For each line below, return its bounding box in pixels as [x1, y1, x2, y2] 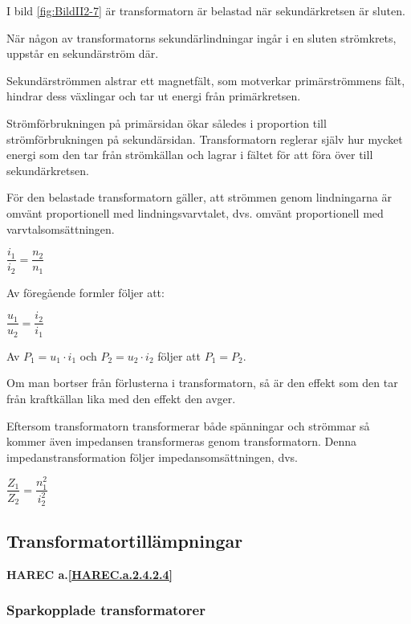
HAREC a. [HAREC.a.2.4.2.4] [6, 565, 173, 582]
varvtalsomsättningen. [6, 220, 115, 237]
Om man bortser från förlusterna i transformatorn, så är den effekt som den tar [6, 374, 398, 391]
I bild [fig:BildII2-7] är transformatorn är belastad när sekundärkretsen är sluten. [6, 2, 405, 18]
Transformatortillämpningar [6, 528, 243, 553]
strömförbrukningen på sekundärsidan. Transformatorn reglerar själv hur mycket [6, 130, 403, 147]
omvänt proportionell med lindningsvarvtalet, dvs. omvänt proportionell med [6, 204, 384, 221]
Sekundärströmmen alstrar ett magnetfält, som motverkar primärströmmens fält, [6, 71, 405, 88]
